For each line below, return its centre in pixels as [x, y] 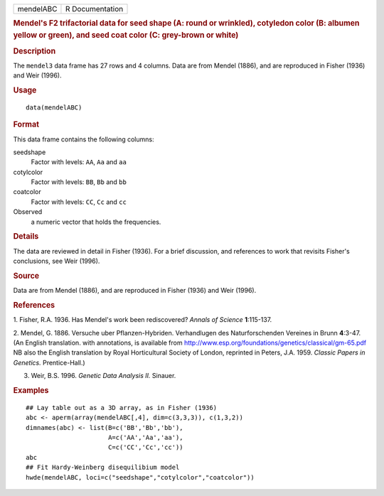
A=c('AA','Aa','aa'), [146, 437]
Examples [31, 390]
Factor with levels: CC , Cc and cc [79, 202]
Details [26, 237]
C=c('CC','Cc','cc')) [146, 447]
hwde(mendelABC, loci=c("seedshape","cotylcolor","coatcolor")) [140, 477]
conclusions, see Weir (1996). [57, 261]
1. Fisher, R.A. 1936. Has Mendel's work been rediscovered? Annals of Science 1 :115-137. [143, 320]
